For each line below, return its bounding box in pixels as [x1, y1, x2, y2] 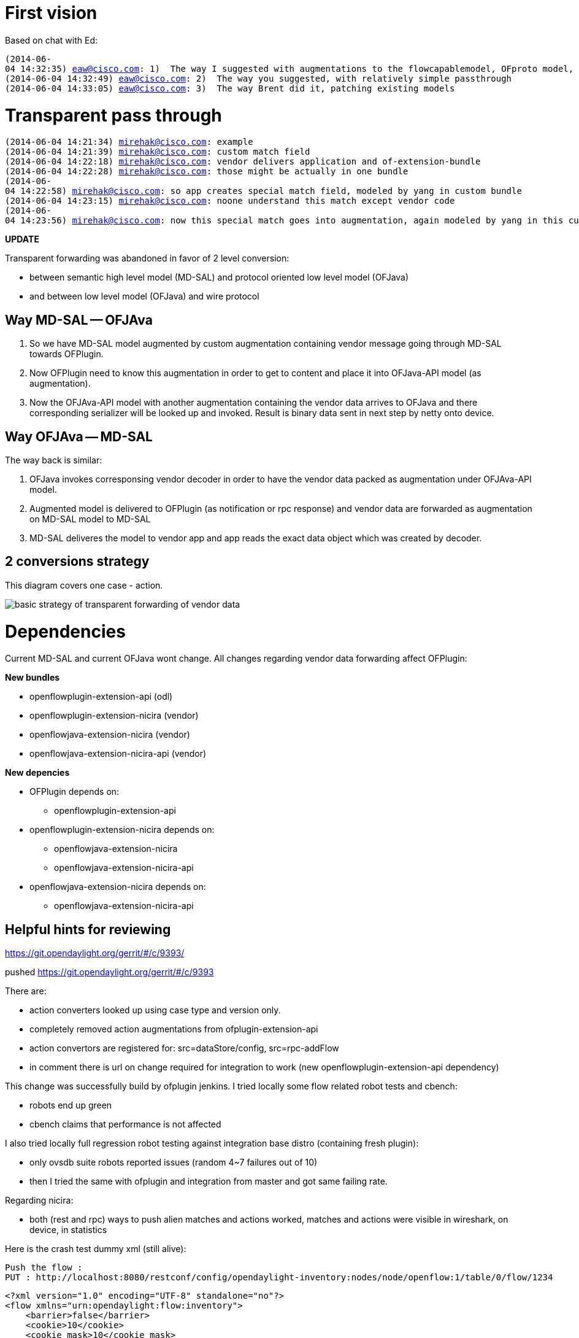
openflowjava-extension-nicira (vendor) [29, 729, 190, 740]
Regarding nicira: [5, 1195, 74, 1206]
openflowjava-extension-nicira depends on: [29, 881, 206, 892]
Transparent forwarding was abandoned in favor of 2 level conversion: [5, 253, 289, 264]
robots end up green [29, 1100, 112, 1111]
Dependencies [5, 621, 126, 642]
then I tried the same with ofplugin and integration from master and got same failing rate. [29, 1176, 388, 1187]
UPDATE [5, 234, 39, 245]
